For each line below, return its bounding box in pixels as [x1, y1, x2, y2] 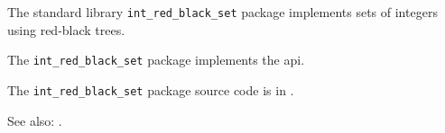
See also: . [7, 111, 62, 129]
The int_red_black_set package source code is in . [7, 80, 294, 99]
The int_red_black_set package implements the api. [7, 50, 305, 69]
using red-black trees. [7, 20, 125, 39]
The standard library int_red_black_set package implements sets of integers [7, 3, 438, 21]
